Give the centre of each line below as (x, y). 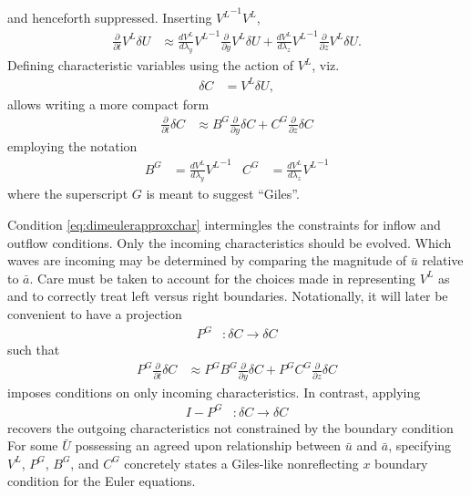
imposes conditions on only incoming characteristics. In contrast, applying (214, 392)
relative (443, 260)
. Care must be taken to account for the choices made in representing (222, 278)
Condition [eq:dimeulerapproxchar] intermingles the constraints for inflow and (224, 224)
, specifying (420, 445)
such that (34, 350)
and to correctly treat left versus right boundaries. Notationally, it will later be (228, 296)
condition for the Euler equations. (102, 481)
